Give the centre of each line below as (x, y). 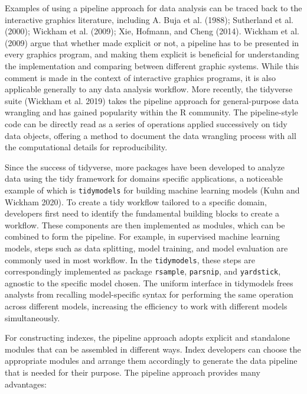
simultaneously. (32, 317)
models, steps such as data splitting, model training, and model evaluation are (146, 248)
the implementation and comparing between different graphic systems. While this (152, 65)
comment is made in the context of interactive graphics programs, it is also (140, 77)
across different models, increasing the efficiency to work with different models (146, 306)
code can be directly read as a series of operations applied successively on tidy (146, 123)
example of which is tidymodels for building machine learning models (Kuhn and (152, 190)
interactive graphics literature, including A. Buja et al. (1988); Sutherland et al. (149, 19)
